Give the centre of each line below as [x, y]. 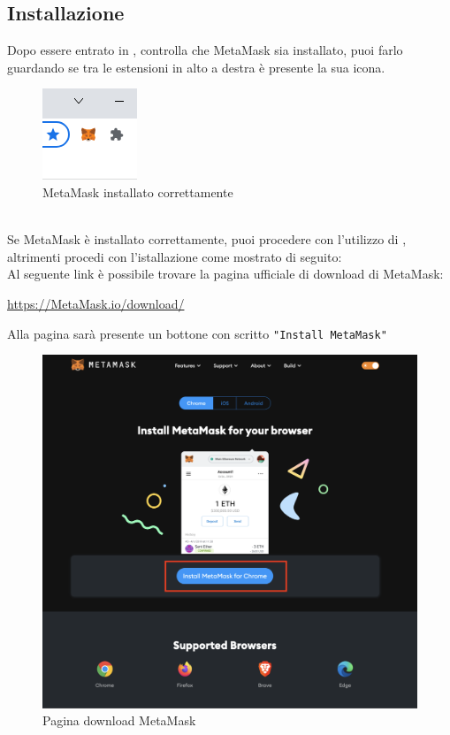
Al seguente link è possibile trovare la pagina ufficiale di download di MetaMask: [225, 274]
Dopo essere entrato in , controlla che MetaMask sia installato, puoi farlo [205, 50]
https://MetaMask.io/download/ [96, 303]
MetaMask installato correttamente [138, 191]
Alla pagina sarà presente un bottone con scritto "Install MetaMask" [197, 333]
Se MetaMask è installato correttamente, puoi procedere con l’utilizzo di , [207, 239]
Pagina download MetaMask [119, 720]
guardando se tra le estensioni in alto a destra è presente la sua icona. [196, 67]
